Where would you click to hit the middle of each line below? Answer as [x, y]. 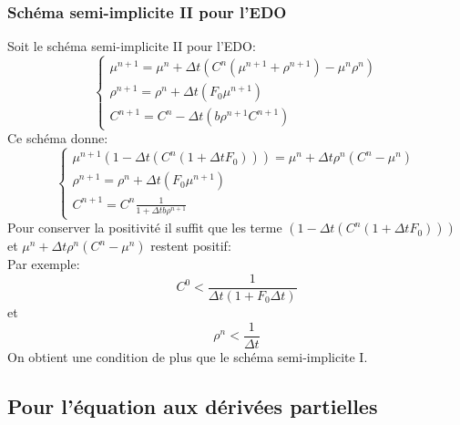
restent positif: [191, 246]
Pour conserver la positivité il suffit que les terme [145, 228]
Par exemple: [44, 264]
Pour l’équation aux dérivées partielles [193, 405]
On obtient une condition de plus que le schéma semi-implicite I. [188, 356]
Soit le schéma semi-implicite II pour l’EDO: [132, 46]
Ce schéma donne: [58, 138]
